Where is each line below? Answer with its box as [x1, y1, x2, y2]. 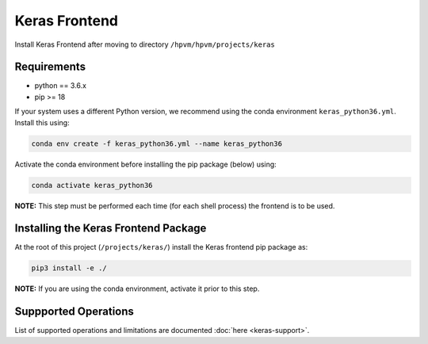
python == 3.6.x [34, 81, 87, 90]
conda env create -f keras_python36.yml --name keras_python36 [31, 139, 283, 148]
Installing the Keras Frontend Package [14, 222, 207, 235]
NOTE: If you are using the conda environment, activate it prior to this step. [14, 284, 260, 293]
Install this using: [14, 117, 71, 127]
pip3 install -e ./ [31, 264, 107, 273]
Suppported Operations [14, 305, 135, 319]
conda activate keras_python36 [31, 181, 154, 189]
